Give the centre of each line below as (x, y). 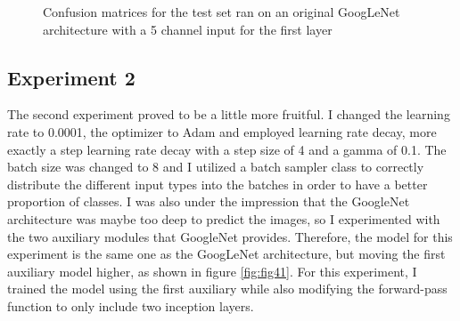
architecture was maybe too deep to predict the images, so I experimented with (224, 218)
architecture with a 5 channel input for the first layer (188, 29)
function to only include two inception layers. (131, 305)
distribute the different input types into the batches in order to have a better (218, 184)
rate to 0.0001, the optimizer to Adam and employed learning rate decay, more (222, 131)
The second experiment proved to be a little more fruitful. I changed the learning (229, 114)
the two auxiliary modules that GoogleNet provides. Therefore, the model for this (230, 236)
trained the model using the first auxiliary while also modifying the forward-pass (227, 289)
